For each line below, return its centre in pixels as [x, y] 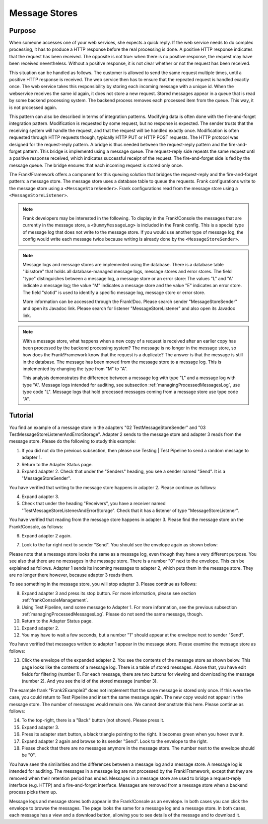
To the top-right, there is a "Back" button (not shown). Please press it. [93, 720]
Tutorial [22, 415]
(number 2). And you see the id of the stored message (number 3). [90, 681]
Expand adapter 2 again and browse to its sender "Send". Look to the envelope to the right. [115, 741]
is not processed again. [33, 107]
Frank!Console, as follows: [36, 526]
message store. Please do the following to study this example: [72, 441]
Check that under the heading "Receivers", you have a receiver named [94, 504]
